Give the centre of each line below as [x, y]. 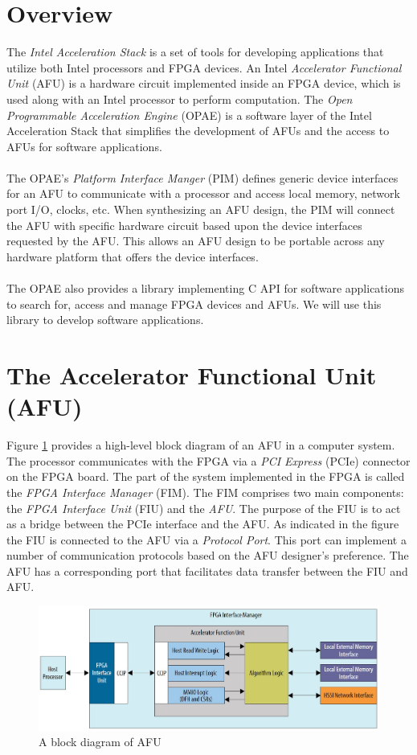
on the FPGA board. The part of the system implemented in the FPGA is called [206, 476]
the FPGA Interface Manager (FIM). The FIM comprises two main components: [205, 492]
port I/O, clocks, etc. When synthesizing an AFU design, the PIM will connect [201, 209]
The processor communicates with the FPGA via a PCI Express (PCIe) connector [208, 460]
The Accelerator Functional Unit [192, 375]
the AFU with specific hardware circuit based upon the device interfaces [184, 225]
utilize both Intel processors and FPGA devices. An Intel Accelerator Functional [204, 67]
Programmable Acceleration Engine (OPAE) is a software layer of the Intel [189, 115]
